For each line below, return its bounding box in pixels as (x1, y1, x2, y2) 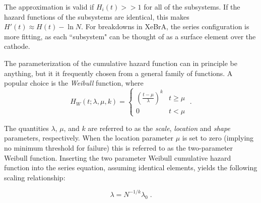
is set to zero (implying (182, 132, 254, 143)
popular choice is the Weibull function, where (4, 78, 144, 88)
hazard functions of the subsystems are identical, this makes (4, 11, 189, 22)
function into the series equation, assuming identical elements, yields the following (4, 162, 257, 173)
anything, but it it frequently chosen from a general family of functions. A (4, 67, 233, 78)
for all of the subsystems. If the (144, 2, 240, 12)
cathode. (4, 41, 30, 51)
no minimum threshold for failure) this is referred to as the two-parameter (4, 143, 233, 153)
